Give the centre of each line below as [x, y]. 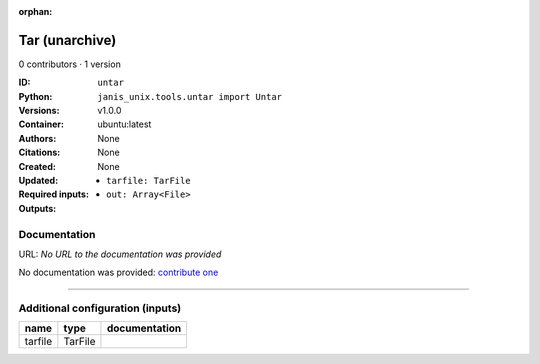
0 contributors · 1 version [70, 64]
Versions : [39, 111]
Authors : [37, 138]
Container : [41, 124]
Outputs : [37, 208]
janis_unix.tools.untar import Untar [190, 96]
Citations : [39, 152]
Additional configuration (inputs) [100, 308]
